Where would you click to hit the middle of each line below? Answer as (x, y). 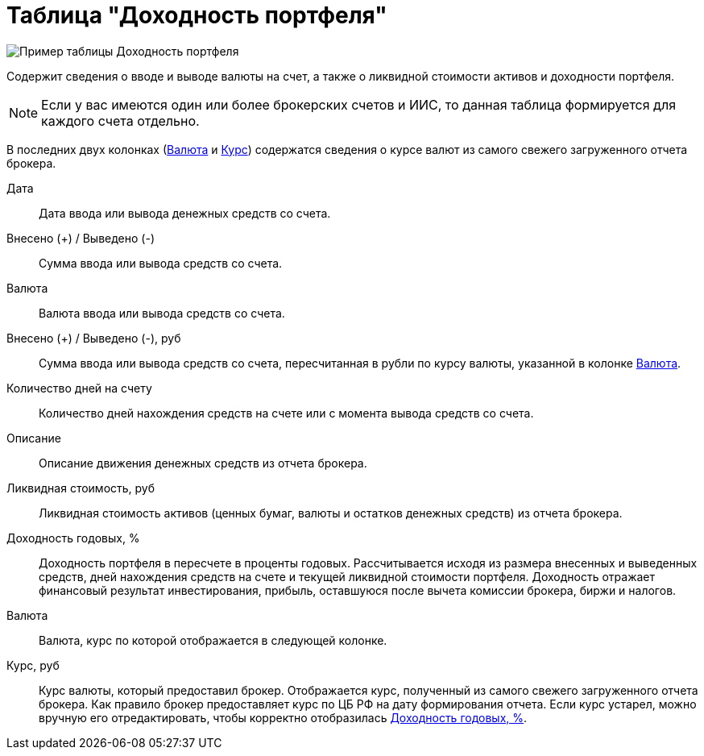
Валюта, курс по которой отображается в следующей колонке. (213, 640)
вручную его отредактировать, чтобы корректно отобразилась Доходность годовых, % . (283, 717)
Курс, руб (33, 665)
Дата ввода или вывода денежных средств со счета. (185, 213)
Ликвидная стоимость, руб (81, 488)
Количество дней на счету (79, 388)
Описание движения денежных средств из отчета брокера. (203, 463)
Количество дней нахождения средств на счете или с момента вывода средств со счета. (286, 413)
